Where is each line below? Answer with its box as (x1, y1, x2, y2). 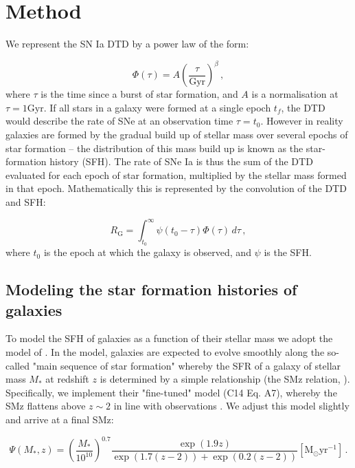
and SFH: (5, 194, 46, 209)
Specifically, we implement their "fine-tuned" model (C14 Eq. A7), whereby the (5, 385, 337, 399)
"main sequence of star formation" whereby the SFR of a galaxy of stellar (32, 358, 341, 372)
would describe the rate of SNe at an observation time (5, 114, 233, 128)
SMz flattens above (5, 398, 86, 413)
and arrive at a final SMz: (5, 412, 114, 427)
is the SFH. (264, 245, 312, 259)
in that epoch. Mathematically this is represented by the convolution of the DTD (5, 181, 347, 195)
